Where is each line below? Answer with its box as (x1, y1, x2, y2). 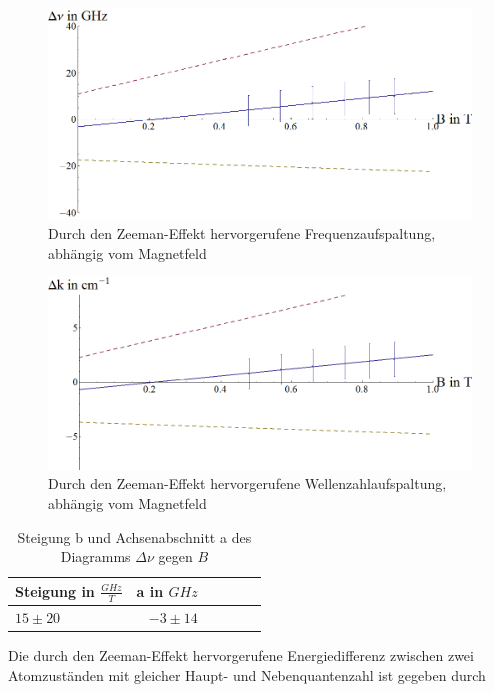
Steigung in (15, 580, 95, 601)
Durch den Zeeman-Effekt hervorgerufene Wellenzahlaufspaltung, (48, 473, 447, 494)
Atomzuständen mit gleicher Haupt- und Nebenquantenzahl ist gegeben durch (8, 664, 486, 685)
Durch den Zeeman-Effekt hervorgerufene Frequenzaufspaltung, (48, 222, 436, 243)
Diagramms (60, 546, 131, 567)
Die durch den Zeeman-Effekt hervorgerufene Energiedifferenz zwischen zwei (8, 645, 474, 665)
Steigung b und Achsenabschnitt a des (17, 526, 252, 547)
